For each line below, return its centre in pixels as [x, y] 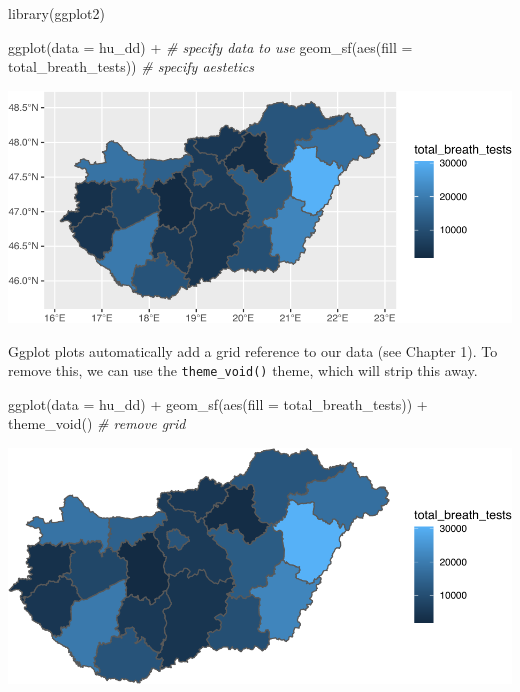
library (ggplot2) [56, 13]
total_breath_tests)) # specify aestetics [131, 66]
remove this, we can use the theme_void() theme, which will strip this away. [243, 370]
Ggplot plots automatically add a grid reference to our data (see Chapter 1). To [253, 350]
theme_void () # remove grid [97, 423]
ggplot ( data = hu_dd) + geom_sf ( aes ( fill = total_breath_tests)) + [218, 403]
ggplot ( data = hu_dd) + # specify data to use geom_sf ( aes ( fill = [210, 46]
